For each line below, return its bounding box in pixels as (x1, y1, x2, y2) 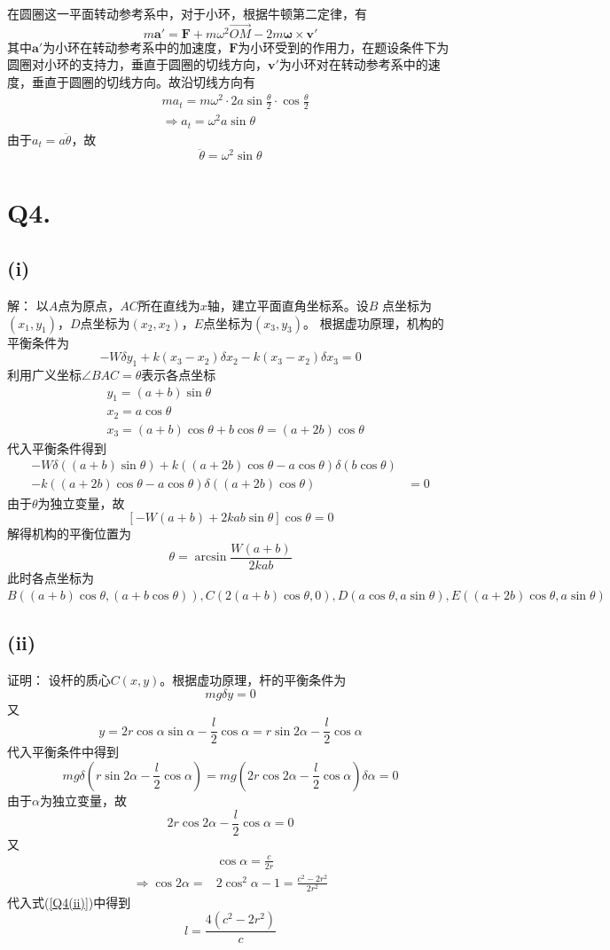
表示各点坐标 (141, 365, 216, 383)
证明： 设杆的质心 (7, 671, 111, 689)
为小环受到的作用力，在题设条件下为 (238, 37, 450, 56)
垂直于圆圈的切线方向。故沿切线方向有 (31, 73, 255, 90)
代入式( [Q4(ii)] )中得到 (7, 892, 131, 911)
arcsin (194, 551, 227, 564)
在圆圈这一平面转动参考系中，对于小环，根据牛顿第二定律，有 (7, 4, 367, 22)
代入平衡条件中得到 (7, 742, 119, 761)
